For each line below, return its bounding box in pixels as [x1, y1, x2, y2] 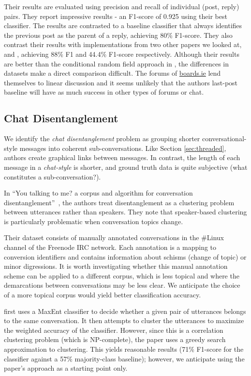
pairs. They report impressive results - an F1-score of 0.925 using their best [4, 11, 227, 21]
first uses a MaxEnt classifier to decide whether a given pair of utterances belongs [4, 306, 246, 316]
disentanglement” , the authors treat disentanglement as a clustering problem [4, 197, 235, 207]
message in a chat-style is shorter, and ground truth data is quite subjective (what [4, 162, 248, 172]
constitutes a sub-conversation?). [4, 171, 101, 181]
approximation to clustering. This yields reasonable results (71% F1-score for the [4, 344, 244, 354]
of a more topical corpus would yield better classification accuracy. [4, 290, 201, 300]
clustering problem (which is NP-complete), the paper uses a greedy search [4, 334, 226, 344]
